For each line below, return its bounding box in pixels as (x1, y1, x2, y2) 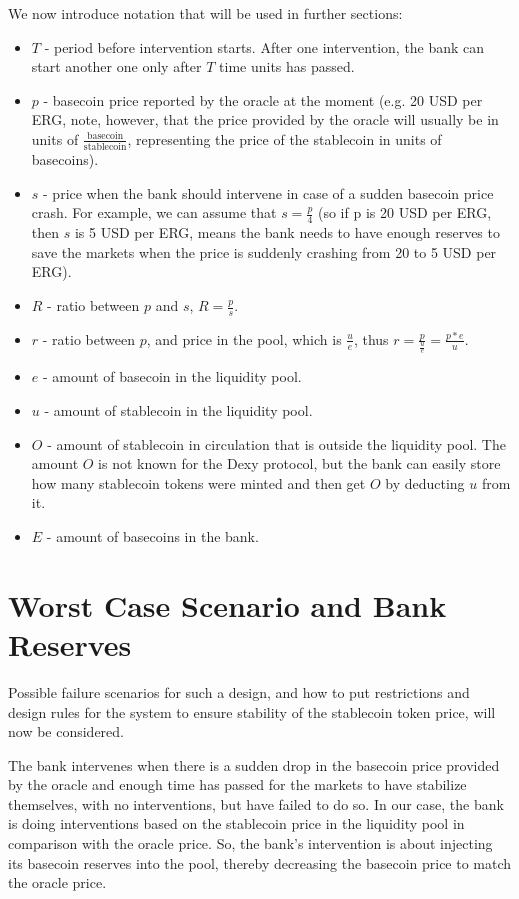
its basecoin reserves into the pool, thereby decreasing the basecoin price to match (8, 852, 512, 873)
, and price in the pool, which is (146, 328, 342, 349)
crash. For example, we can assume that (31, 202, 277, 223)
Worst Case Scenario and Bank (8, 584, 447, 625)
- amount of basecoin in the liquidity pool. (42, 366, 302, 387)
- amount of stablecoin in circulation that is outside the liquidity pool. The (47, 433, 506, 454)
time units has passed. (219, 56, 355, 77)
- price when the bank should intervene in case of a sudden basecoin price (43, 182, 494, 203)
